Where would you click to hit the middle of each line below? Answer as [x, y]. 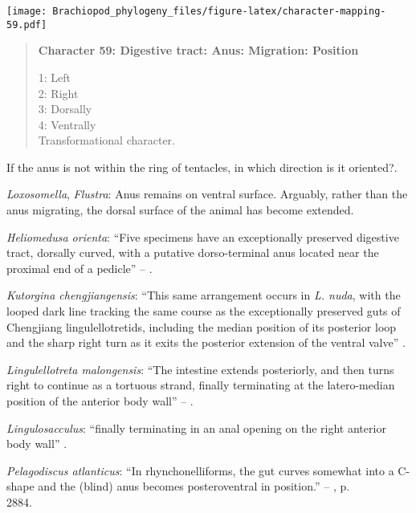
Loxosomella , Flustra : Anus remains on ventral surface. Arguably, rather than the [207, 194]
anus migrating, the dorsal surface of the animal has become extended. [180, 210]
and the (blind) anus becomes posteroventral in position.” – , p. [194, 486]
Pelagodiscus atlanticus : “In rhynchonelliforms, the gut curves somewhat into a [200, 470]
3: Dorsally [65, 109]
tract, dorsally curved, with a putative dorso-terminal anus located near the [193, 252]
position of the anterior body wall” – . [100, 401]
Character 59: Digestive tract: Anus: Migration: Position [198, 50]
